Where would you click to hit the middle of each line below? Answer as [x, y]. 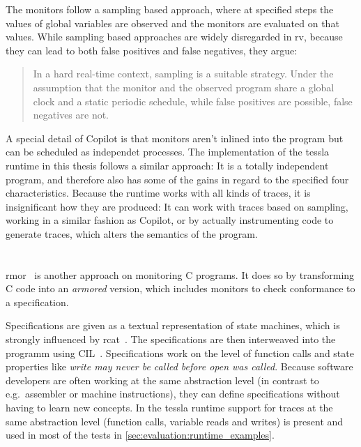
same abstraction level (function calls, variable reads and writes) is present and [175, 421]
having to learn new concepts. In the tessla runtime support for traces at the [169, 408]
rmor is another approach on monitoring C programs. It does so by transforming [180, 274]
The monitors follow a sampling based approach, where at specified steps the [170, 9]
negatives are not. [71, 115]
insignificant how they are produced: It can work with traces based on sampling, [177, 206]
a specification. [37, 302]
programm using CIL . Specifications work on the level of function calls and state [180, 353]
